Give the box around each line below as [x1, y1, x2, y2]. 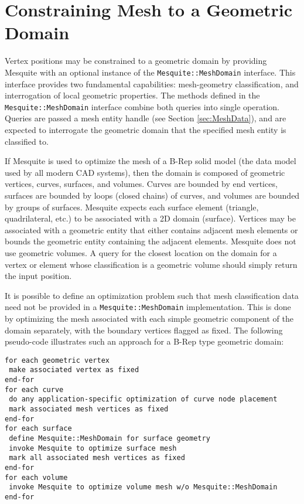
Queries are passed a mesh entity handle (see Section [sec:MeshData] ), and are [5, 112, 286, 124]
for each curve [5, 385, 64, 394]
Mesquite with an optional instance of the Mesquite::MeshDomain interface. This [5, 66, 296, 78]
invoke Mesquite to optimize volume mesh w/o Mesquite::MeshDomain [9, 483, 278, 492]
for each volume [5, 473, 68, 482]
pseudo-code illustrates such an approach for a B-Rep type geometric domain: [5, 335, 284, 348]
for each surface [5, 424, 72, 433]
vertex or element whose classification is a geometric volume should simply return [5, 258, 298, 270]
